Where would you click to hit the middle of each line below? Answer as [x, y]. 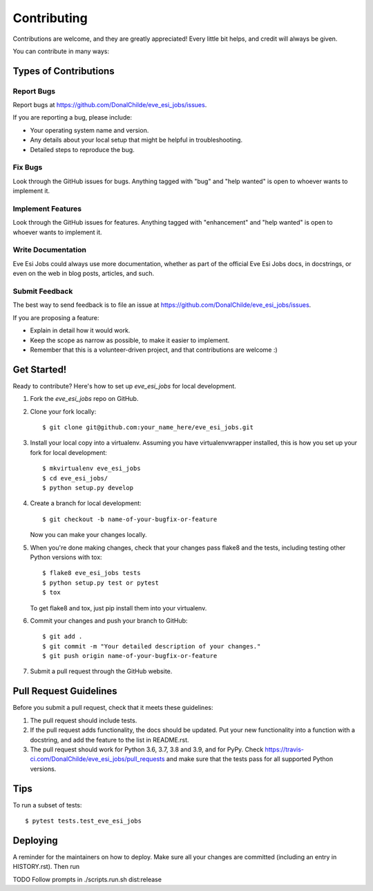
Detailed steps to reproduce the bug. [82, 149]
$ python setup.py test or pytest [101, 583]
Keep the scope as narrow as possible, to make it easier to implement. [130, 340]
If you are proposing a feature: [56, 317]
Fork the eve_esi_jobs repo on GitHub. [84, 399]
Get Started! [40, 369]
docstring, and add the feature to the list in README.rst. [109, 740]
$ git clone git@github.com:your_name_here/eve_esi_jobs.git [148, 428]
